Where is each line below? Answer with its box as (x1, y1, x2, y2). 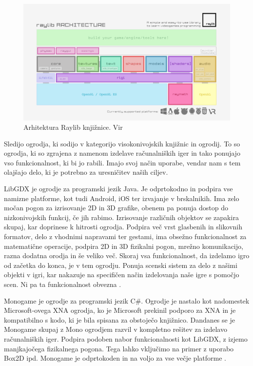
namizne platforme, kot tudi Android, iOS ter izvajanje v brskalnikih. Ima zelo (4, 193, 239, 203)
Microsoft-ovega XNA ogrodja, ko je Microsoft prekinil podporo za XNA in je (4, 305, 236, 315)
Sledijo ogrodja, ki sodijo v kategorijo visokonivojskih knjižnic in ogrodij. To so (4, 138, 240, 148)
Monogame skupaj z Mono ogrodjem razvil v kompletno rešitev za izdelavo (4, 324, 227, 334)
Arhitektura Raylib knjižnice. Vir (23, 122, 123, 132)
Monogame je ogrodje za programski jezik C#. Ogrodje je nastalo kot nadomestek (4, 295, 250, 305)
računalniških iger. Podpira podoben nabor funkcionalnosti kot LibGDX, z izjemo (4, 333, 248, 344)
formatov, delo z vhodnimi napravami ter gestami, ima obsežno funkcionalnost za (4, 231, 247, 242)
